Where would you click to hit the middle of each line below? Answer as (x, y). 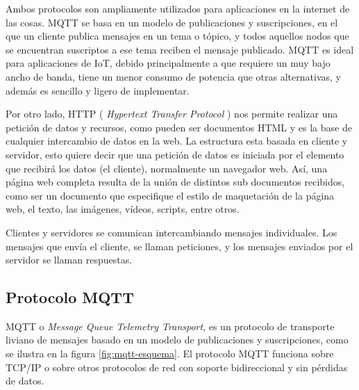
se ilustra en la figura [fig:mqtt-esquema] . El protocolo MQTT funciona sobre (170, 354)
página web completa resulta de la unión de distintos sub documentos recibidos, (175, 182)
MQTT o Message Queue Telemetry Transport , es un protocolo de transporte (170, 326)
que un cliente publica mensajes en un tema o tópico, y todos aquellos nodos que (177, 36)
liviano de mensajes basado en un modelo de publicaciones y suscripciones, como (177, 340)
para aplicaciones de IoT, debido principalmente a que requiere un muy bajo (168, 63)
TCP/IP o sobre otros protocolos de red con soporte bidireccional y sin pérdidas (177, 367)
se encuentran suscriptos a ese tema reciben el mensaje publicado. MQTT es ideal (180, 49)
